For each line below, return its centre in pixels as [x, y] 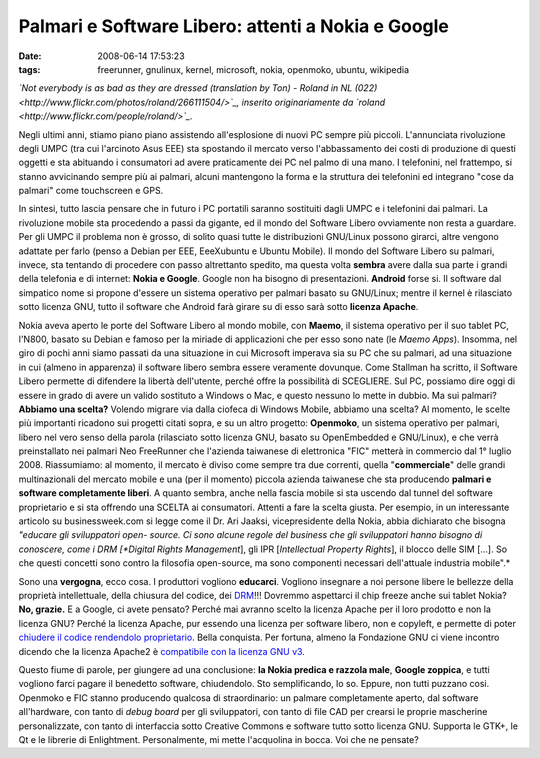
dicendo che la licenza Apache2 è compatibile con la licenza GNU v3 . [161, 651]
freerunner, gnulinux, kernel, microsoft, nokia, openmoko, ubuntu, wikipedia [253, 69]
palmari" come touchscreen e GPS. [91, 191]
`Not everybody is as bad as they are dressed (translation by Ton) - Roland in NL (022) [198, 88]
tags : [29, 69]
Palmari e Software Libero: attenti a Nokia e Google [234, 26]
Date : [30, 56]
